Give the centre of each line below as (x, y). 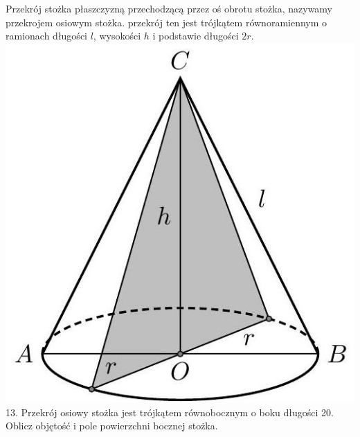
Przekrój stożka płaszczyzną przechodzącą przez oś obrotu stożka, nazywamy (169, 8)
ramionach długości (46, 36)
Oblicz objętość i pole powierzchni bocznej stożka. (112, 426)
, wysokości (117, 36)
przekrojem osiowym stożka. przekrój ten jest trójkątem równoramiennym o (166, 22)
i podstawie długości (196, 36)
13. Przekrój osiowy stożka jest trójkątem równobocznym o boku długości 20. (170, 412)
